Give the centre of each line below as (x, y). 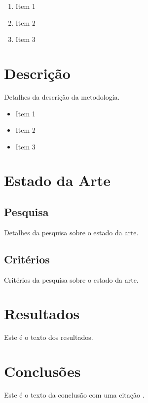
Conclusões (42, 371)
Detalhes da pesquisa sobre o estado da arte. (71, 232)
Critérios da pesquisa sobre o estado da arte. (71, 279)
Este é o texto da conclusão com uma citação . (74, 395)
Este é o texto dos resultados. (49, 337)
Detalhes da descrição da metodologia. (62, 96)
